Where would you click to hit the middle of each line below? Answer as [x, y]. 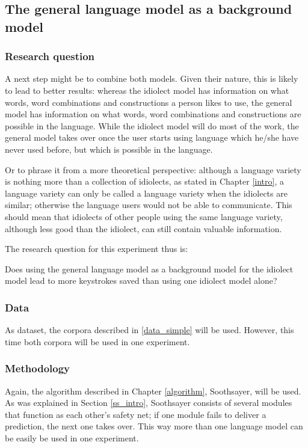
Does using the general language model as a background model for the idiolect [149, 268]
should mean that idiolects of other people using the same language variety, [144, 216]
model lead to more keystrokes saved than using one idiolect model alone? [141, 281]
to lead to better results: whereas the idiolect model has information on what [147, 90]
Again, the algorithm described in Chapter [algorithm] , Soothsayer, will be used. [153, 391]
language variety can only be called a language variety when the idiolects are [146, 193]
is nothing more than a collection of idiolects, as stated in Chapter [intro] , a [145, 181]
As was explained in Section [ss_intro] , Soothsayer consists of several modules [149, 403]
